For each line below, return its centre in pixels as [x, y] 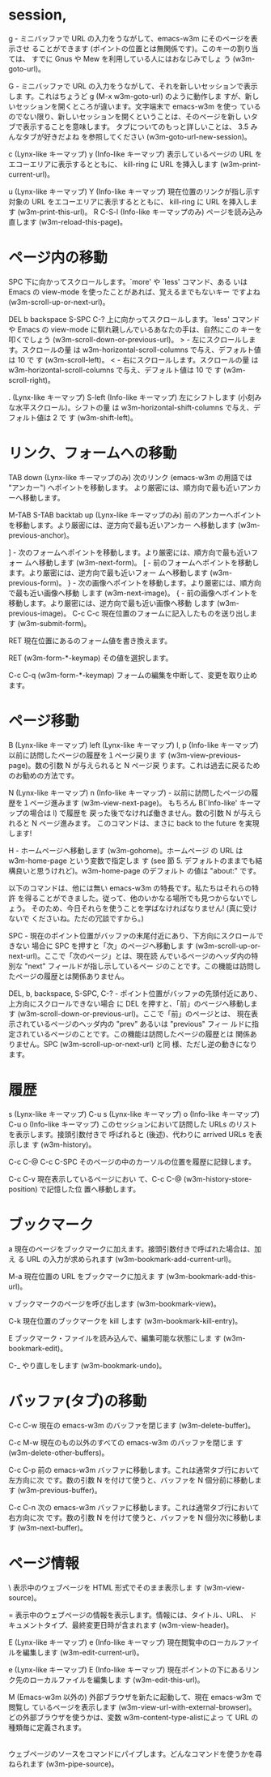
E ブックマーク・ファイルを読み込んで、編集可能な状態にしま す [115, 1338]
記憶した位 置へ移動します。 [93, 1189]
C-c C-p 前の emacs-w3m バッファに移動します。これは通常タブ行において [134, 1470]
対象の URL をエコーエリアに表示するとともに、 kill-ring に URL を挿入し [129, 201]
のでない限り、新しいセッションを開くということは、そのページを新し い [130, 116]
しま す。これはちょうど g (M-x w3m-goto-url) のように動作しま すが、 [127, 96]
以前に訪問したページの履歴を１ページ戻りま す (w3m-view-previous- [125, 755]
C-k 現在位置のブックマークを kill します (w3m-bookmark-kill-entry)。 [125, 1320]
